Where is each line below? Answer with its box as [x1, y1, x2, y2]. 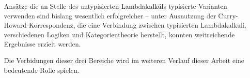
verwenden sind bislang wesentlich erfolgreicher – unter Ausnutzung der [4, 10, 216, 20]
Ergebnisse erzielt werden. [4, 39, 81, 49]
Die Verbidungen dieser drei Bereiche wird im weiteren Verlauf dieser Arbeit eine [4, 55, 244, 65]
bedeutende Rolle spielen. [4, 64, 79, 75]
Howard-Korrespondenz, [4, 20, 75, 30]
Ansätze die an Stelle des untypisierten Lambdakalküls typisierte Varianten [4, 1, 227, 11]
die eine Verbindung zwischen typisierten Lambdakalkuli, [77, 20, 247, 30]
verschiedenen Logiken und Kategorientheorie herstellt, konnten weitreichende [4, 29, 235, 39]
